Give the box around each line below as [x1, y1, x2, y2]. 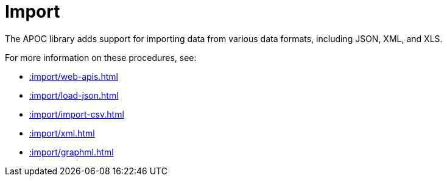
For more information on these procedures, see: [5, 52, 197, 63]
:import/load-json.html [29, 90, 119, 101]
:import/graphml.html [29, 146, 114, 157]
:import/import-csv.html [29, 108, 124, 119]
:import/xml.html [29, 127, 95, 138]
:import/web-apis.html [29, 71, 118, 82]
